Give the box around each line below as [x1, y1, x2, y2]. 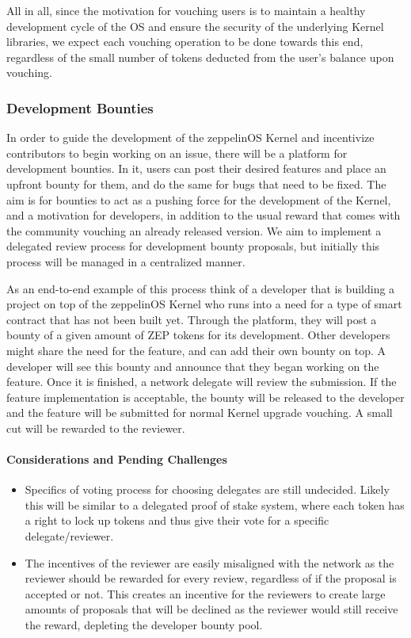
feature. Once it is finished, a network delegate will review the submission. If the [6, 373, 397, 390]
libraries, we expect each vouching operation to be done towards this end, [6, 33, 363, 50]
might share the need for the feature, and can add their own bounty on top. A [6, 342, 386, 358]
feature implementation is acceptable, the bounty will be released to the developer [6, 388, 405, 405]
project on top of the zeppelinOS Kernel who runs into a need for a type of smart [6, 296, 402, 312]
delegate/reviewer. [25, 528, 114, 544]
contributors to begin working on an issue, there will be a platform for [6, 144, 348, 161]
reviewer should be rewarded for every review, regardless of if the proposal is [25, 570, 397, 586]
